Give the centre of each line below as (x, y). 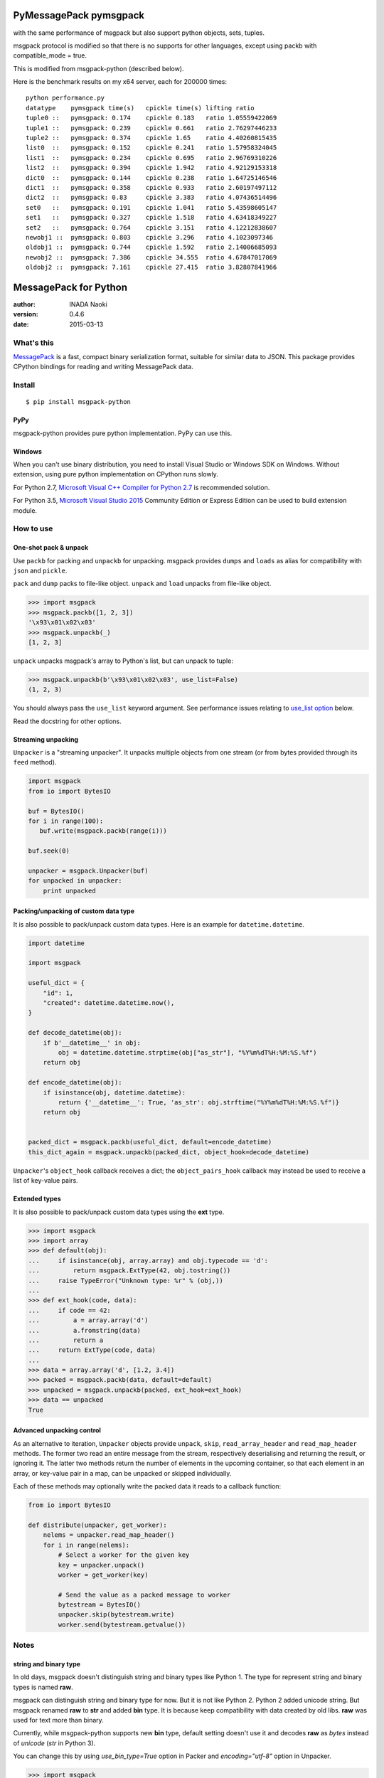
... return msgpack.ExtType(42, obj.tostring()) (129, 1271)
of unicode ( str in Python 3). (54, 1743)
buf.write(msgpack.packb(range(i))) (103, 831)
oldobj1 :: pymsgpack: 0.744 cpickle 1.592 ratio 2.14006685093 (151, 247)
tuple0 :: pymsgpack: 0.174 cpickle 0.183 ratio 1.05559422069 (151, 118)
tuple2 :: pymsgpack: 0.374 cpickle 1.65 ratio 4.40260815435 (151, 138)
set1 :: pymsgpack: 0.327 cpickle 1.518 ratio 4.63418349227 (151, 218)
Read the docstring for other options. (67, 721)
